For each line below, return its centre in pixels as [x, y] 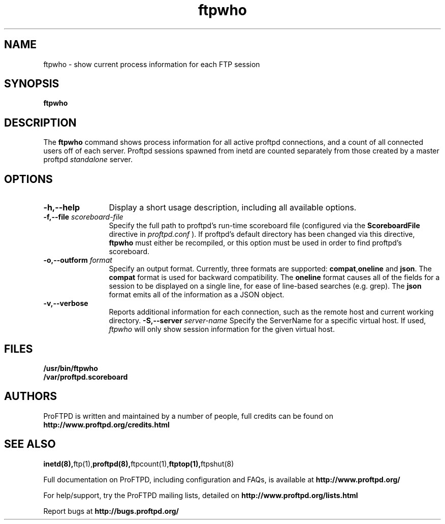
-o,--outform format [78, 260]
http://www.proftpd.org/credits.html [106, 424]
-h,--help [62, 208]
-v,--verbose [66, 303]
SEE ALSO [30, 444]
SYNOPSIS [32, 84]
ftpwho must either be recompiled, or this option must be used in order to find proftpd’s [255, 243]
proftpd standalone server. [88, 160]
